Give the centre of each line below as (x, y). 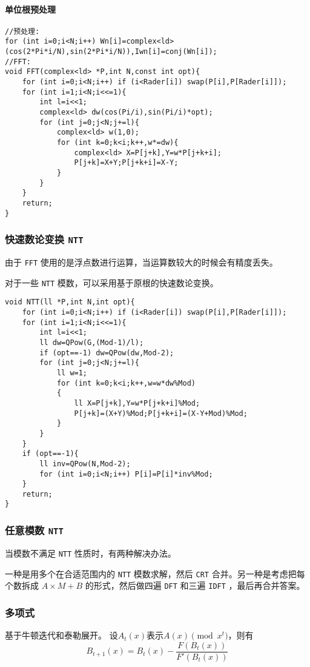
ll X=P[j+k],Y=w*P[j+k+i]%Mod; (137, 403)
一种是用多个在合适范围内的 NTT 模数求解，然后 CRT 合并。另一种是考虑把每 (155, 573)
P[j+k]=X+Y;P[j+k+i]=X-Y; (126, 163)
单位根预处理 (30, 9)
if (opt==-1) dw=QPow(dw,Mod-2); (107, 353)
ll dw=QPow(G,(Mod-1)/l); (92, 342)
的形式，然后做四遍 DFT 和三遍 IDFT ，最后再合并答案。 (195, 585)
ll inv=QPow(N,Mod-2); (85, 464)
